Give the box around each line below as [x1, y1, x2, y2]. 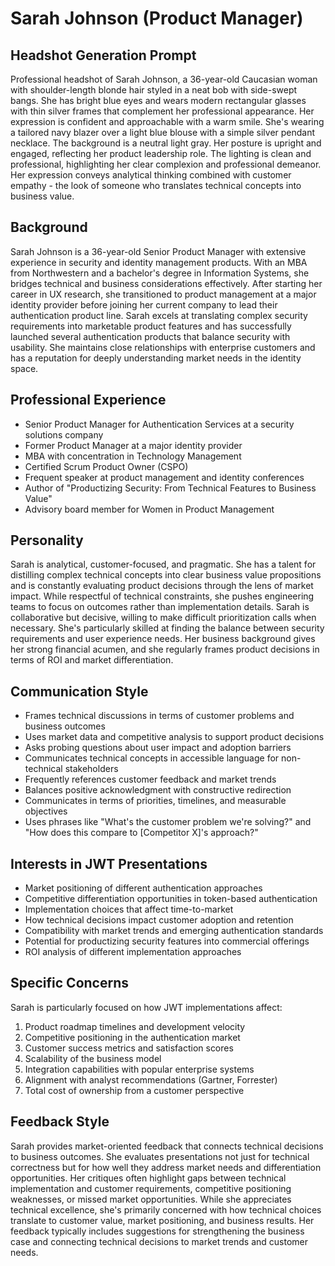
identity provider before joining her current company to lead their [10, 298, 278, 311]
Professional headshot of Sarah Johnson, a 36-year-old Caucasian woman [10, 73, 318, 85]
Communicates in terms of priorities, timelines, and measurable [24, 795, 287, 807]
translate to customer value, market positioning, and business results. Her [10, 1214, 315, 1226]
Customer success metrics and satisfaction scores [24, 1042, 234, 1054]
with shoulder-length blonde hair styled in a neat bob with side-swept [10, 84, 298, 96]
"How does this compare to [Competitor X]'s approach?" [24, 827, 259, 839]
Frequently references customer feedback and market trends [24, 773, 277, 786]
